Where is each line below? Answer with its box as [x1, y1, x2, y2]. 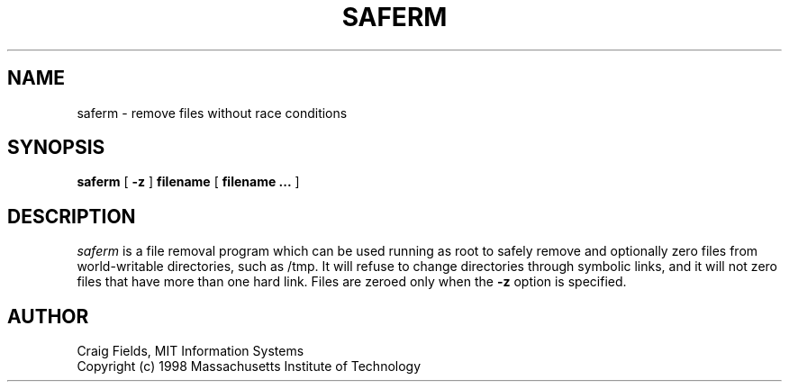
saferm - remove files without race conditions [77, 104, 348, 121]
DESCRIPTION [7, 204, 136, 228]
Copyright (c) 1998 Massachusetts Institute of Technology [77, 358, 422, 375]
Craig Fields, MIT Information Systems [77, 343, 304, 359]
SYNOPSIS [7, 136, 105, 159]
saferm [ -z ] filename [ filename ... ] [77, 174, 300, 190]
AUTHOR [7, 304, 89, 328]
